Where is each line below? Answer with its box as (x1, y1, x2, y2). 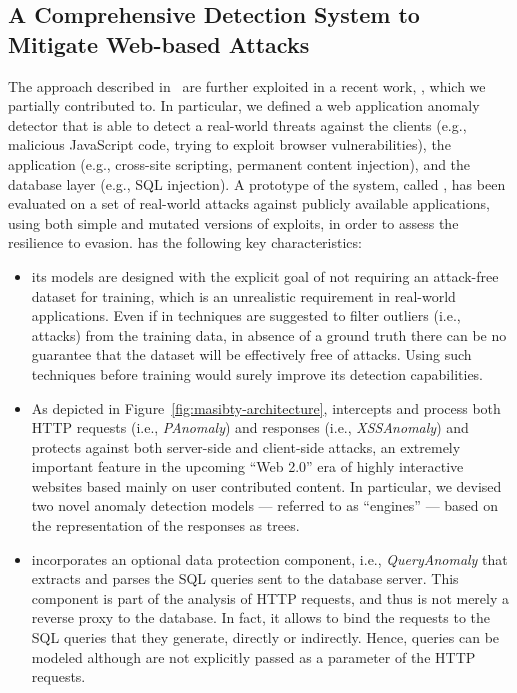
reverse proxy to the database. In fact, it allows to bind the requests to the (31, 607, 491, 628)
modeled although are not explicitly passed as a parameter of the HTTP (31, 646, 476, 667)
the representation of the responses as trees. (31, 515, 300, 536)
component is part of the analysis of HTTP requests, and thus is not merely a (31, 587, 510, 608)
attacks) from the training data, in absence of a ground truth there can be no (31, 324, 507, 345)
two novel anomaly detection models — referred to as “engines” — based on (31, 495, 499, 516)
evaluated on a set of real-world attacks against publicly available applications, (8, 193, 490, 214)
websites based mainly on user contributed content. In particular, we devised (31, 475, 502, 496)
